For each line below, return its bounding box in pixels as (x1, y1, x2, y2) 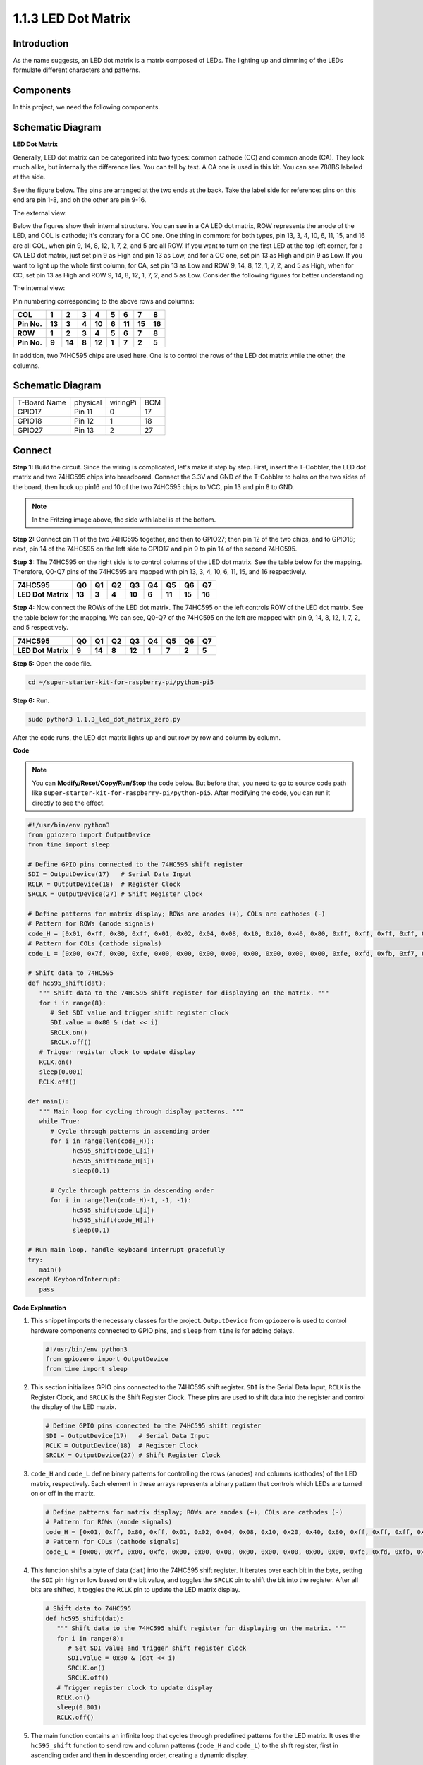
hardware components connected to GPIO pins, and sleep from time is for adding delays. (30, 1326, 295, 1334)
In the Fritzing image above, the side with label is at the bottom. (32, 515, 216, 524)
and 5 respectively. (13, 623, 68, 632)
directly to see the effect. (32, 798, 105, 807)
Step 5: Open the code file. (13, 659, 92, 667)
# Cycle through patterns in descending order (50, 1186, 214, 1195)
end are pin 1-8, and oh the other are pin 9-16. (13, 196, 147, 204)
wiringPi (109, 397, 137, 407)
